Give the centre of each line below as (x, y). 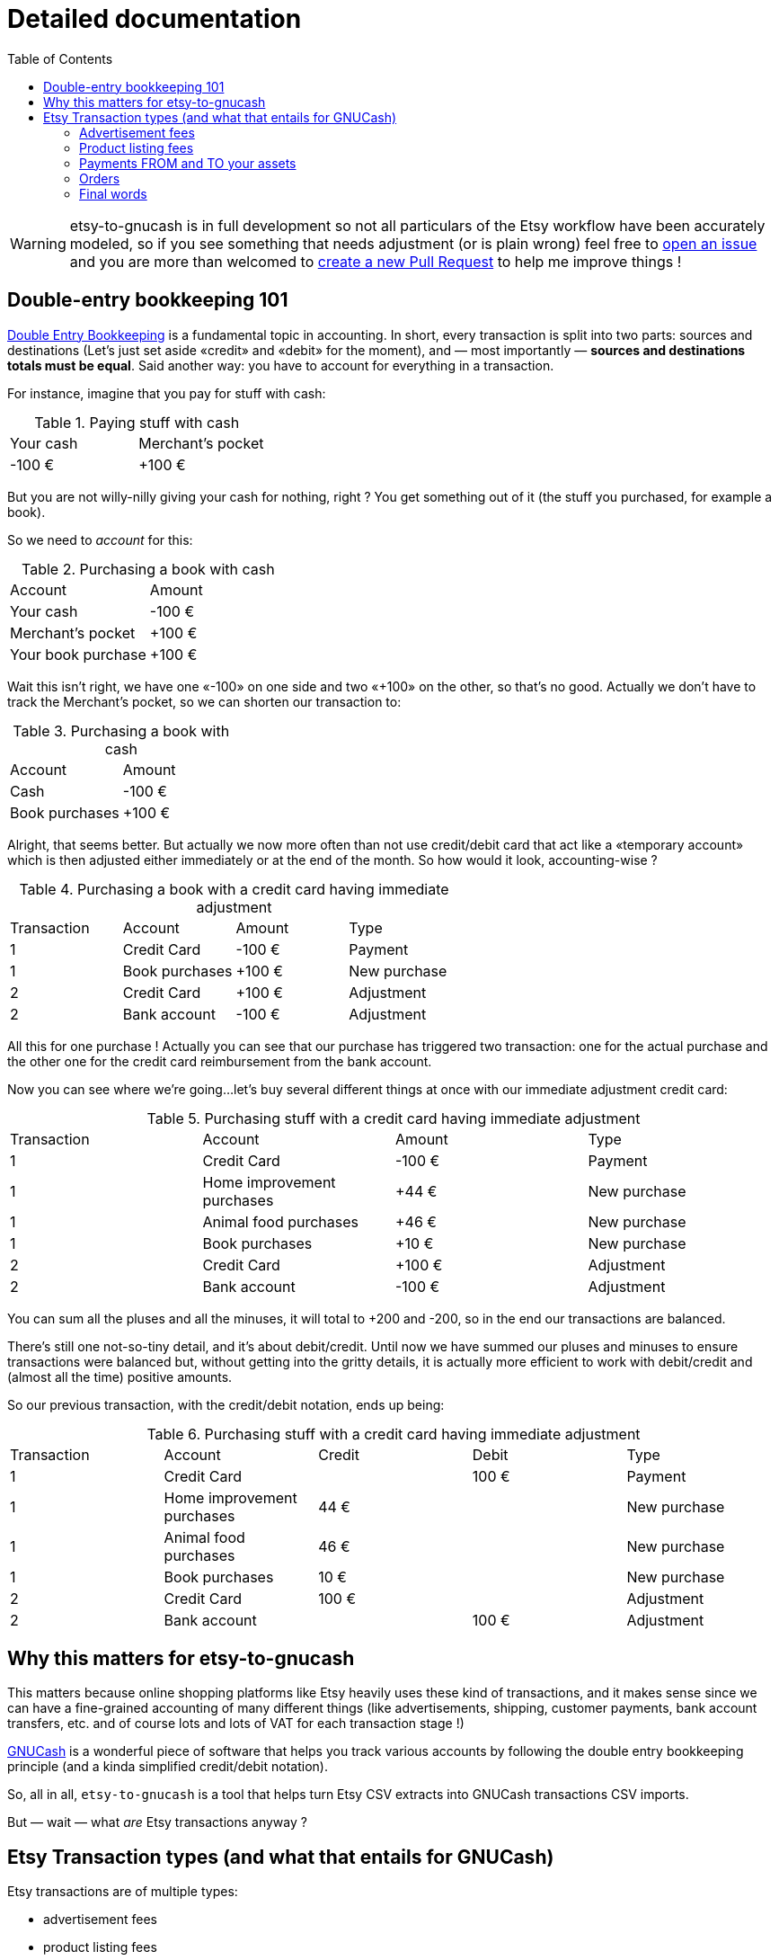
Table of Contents (60, 58)
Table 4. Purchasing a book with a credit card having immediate (234, 889)
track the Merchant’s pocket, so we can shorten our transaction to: (204, 701)
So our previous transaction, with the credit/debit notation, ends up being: (226, 1404)
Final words (113, 193)
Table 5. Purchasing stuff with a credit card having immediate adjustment (394, 1118)
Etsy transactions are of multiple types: (123, 1892)
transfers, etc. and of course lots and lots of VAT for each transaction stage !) (236, 1724)
